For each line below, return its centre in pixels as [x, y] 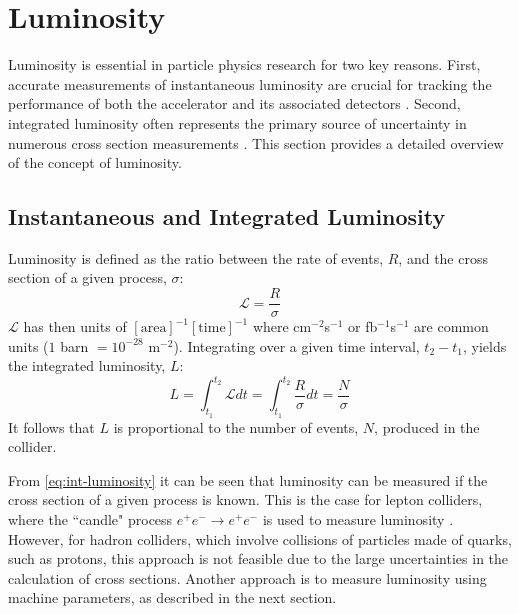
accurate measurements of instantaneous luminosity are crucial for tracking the [250, 83]
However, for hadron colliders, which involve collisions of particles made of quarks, [260, 538]
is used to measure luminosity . [358, 519]
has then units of [75, 326]
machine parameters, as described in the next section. [172, 597]
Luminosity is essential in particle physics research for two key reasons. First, [244, 64]
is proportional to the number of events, [236, 426]
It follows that [51, 426]
